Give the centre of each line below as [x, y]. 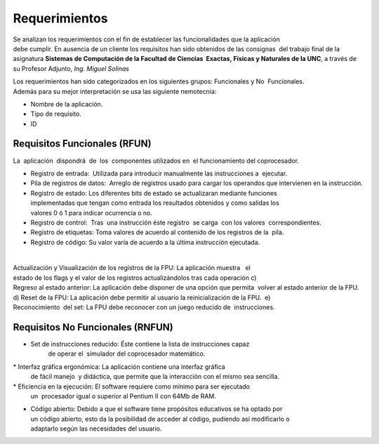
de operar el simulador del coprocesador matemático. [127, 354]
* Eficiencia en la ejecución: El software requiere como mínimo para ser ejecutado [132, 386]
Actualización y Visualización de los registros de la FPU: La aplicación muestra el [132, 268]
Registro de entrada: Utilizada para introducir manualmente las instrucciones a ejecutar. [159, 173]
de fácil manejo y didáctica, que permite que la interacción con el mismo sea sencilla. [155, 377]
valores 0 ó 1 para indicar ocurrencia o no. [92, 213]
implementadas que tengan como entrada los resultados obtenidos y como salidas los [155, 203]
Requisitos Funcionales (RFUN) [82, 144]
